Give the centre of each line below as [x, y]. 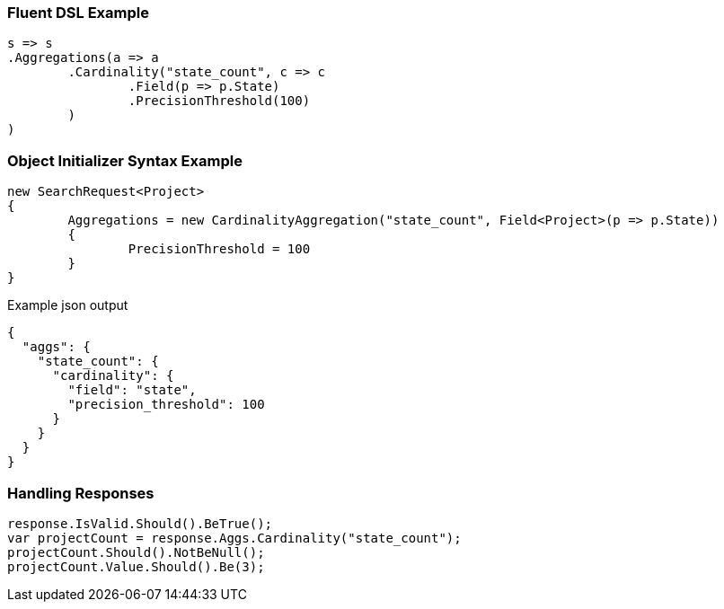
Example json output [68, 305]
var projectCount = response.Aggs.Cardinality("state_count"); [234, 538]
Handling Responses [81, 493]
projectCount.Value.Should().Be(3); [136, 566]
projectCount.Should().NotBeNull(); [136, 552]
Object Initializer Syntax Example [125, 160]
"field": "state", [132, 390]
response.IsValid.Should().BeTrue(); [140, 523]
